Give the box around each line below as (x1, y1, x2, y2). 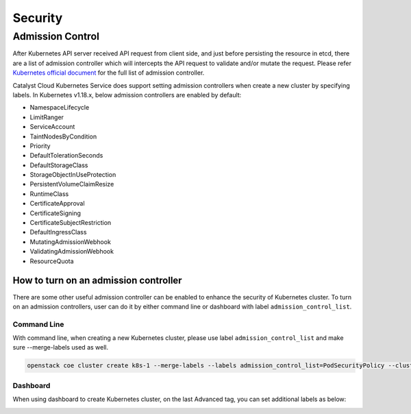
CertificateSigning (29, 209, 82, 217)
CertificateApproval (29, 199, 85, 208)
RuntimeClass (29, 189, 69, 198)
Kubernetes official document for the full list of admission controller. (12, 69, 205, 77)
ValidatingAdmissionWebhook (29, 247, 114, 256)
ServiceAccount (29, 123, 75, 131)
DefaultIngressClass (29, 228, 87, 236)
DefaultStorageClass (29, 161, 88, 169)
